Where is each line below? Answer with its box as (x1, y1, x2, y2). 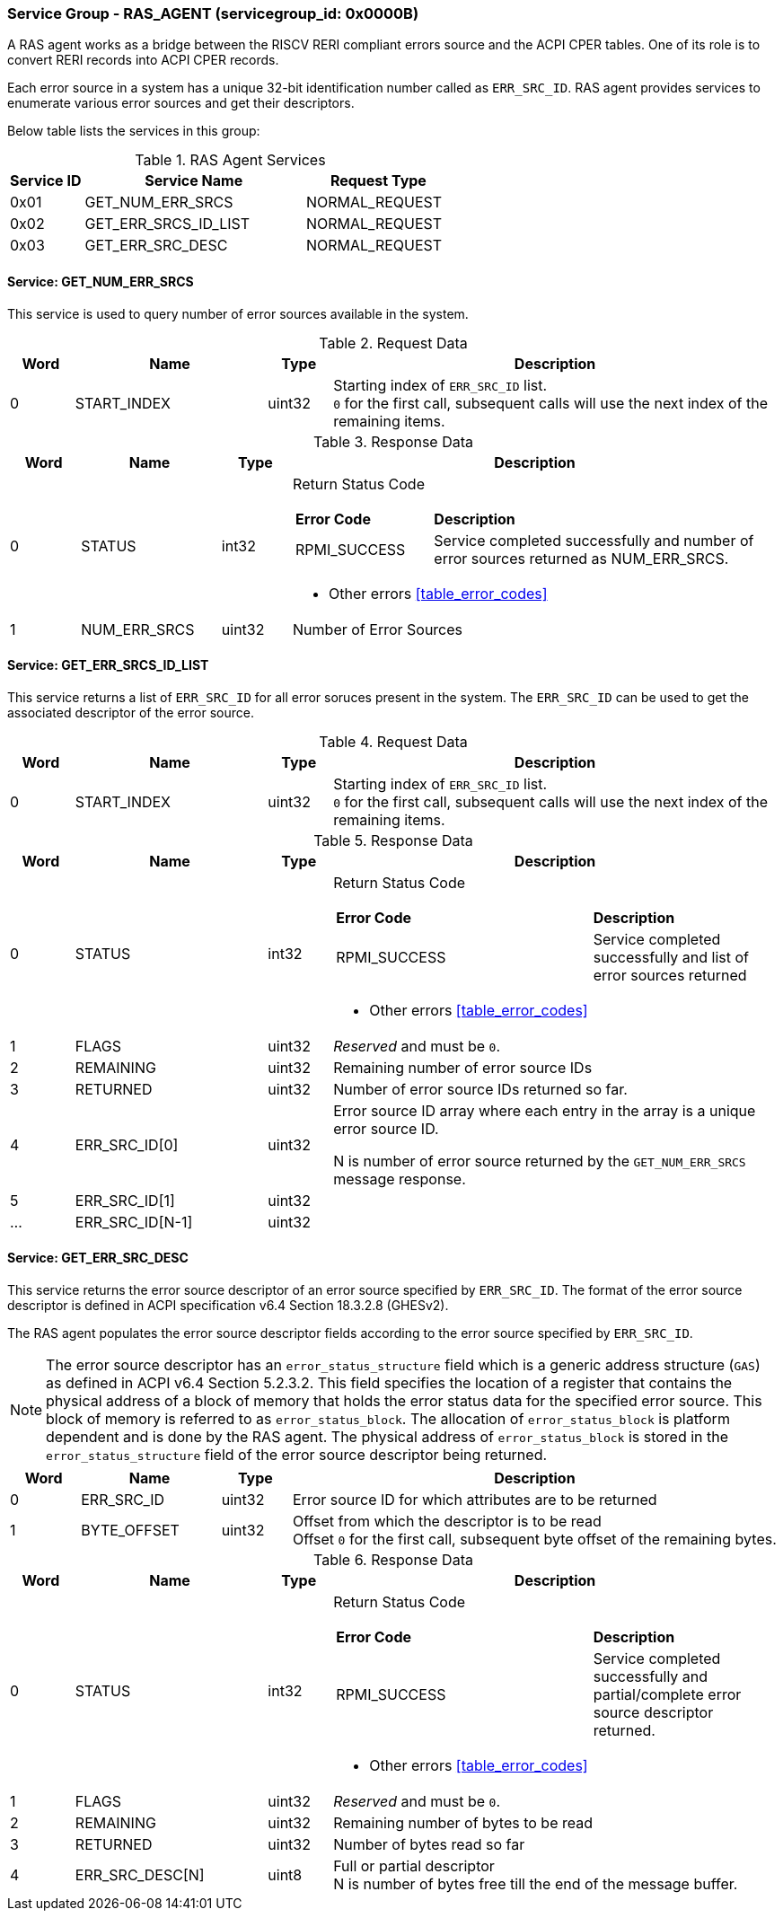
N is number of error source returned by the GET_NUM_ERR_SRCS (333, 1151, 746, 1170)
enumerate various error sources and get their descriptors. (7, 95, 355, 111)
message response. (333, 1169, 466, 1188)
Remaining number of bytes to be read (333, 1814, 593, 1833)
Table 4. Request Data (319, 732, 468, 751)
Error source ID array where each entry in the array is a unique (333, 1101, 756, 1120)
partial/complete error (593, 1685, 742, 1704)
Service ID (10, 172, 82, 190)
